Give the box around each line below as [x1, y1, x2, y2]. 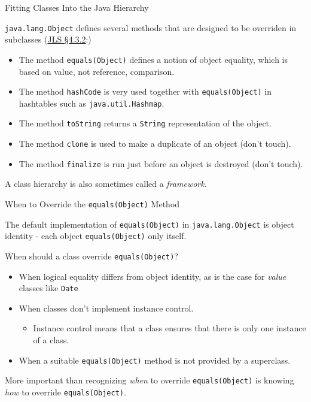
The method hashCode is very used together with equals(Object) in [19, 85, 272, 98]
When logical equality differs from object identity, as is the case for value [19, 270, 286, 282]
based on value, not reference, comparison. [19, 65, 175, 77]
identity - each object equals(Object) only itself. [5, 229, 187, 242]
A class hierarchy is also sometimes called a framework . [5, 177, 207, 190]
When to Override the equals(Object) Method [5, 197, 180, 210]
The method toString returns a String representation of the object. [19, 117, 272, 129]
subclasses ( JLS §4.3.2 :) [5, 33, 92, 46]
